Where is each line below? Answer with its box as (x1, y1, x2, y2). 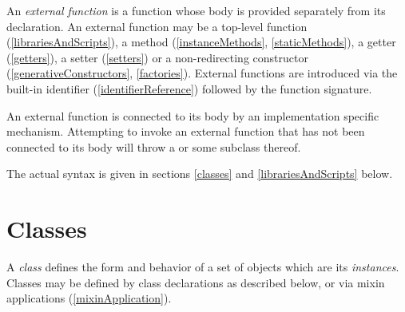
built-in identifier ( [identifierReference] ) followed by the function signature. (6, 80, 372, 97)
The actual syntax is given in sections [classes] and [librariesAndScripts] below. (6, 165, 393, 182)
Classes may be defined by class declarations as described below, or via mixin (6, 274, 385, 290)
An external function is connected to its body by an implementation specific (6, 107, 379, 124)
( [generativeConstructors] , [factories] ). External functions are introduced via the (6, 65, 398, 81)
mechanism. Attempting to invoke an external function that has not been (6, 123, 365, 140)
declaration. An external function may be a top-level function (6, 18, 308, 34)
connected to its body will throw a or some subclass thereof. (6, 138, 301, 155)
